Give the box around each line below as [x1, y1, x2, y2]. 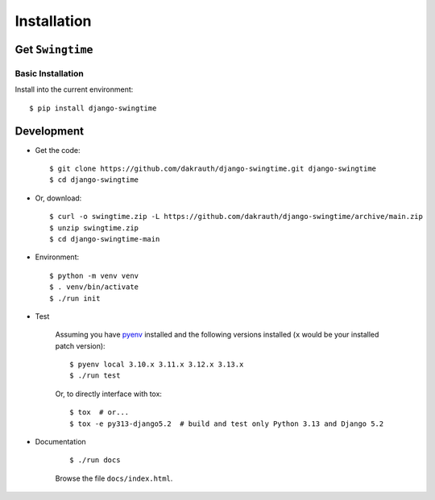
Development [14, 124, 85, 138]
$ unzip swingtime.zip [49, 223, 139, 233]
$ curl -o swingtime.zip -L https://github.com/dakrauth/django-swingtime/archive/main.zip [49, 212, 423, 221]
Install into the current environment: [14, 85, 134, 94]
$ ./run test [69, 371, 121, 380]
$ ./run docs [69, 456, 121, 465]
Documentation [35, 437, 86, 447]
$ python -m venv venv [49, 271, 139, 280]
